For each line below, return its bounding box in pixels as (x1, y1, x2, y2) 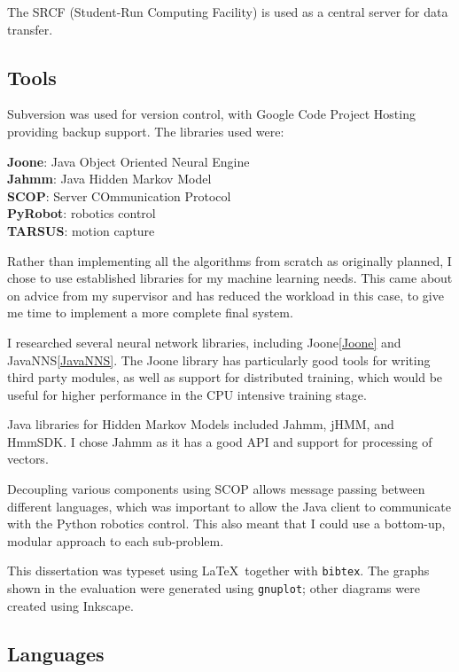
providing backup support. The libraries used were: (7, 121, 284, 140)
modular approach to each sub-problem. (7, 531, 224, 550)
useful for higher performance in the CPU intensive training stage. (7, 385, 367, 403)
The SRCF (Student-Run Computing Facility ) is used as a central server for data (7, 3, 448, 20)
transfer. (7, 20, 53, 38)
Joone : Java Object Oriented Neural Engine (7, 152, 250, 170)
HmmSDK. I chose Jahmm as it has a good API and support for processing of (7, 432, 432, 450)
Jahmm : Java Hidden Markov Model (7, 169, 212, 188)
